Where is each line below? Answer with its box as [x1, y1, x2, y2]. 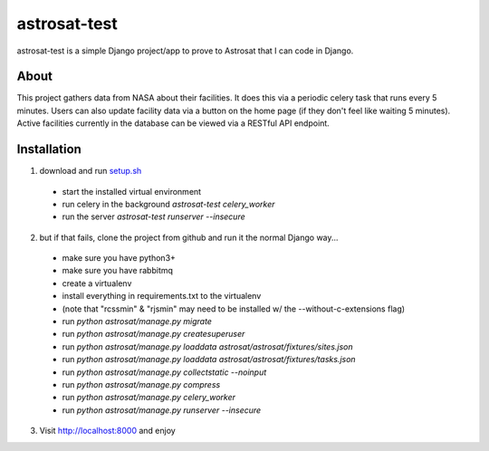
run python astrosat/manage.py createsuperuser [62, 329, 245, 340]
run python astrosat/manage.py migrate [62, 316, 213, 327]
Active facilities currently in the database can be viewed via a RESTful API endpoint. [16, 118, 330, 129]
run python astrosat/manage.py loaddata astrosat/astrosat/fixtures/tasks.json [62, 354, 357, 365]
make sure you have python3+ [62, 253, 177, 264]
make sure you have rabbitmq [62, 265, 174, 276]
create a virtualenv [62, 277, 132, 289]
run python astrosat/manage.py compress [62, 379, 221, 389]
